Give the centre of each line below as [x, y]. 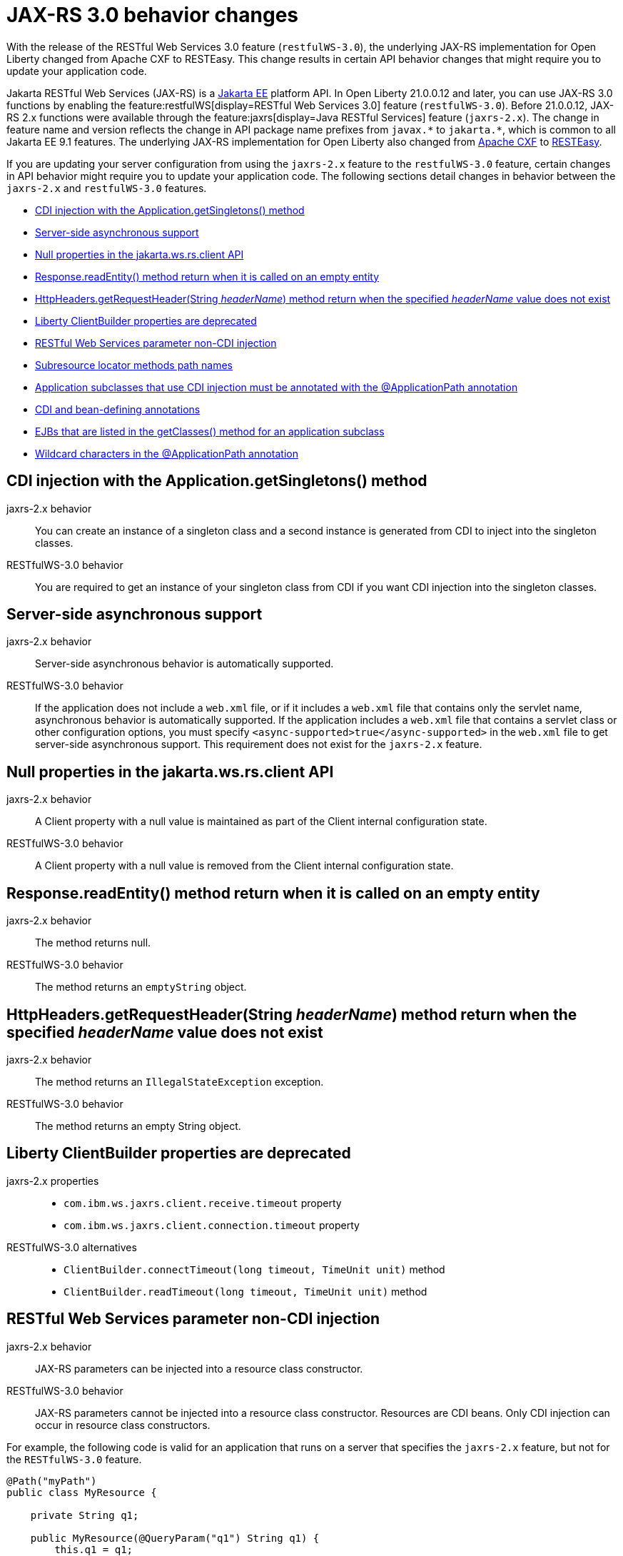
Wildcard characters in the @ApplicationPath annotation [167, 453]
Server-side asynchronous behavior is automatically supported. [184, 664]
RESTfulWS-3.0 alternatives [72, 1247]
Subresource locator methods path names [134, 365]
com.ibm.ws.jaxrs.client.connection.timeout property [212, 1225]
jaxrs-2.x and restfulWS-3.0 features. [107, 188]
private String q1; [85, 1515]
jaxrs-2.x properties [53, 1181]
